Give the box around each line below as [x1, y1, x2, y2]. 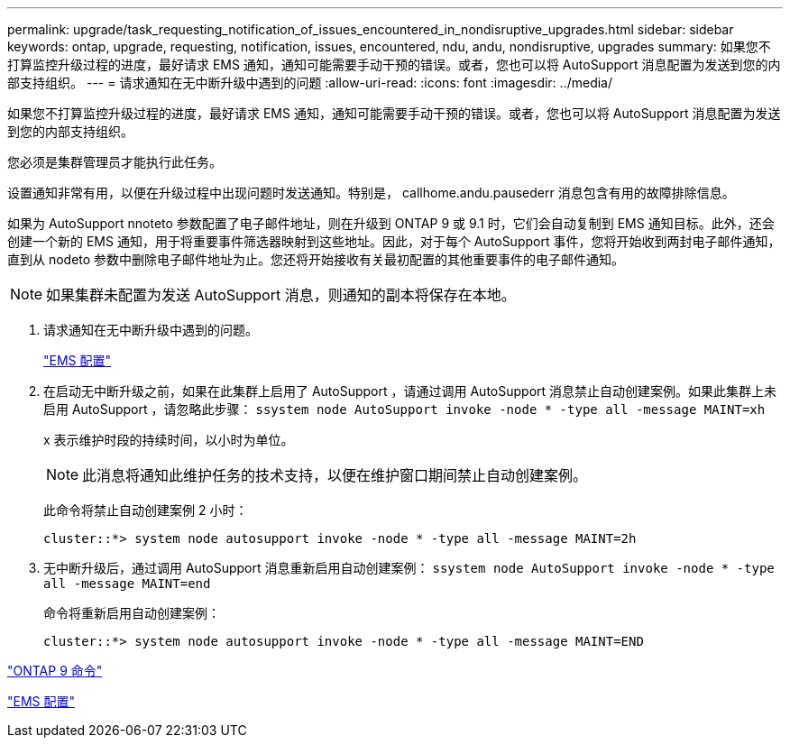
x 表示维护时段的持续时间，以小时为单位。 [43, 432, 294, 447]
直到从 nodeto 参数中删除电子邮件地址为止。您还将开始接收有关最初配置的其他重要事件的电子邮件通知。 [7, 252, 625, 267]
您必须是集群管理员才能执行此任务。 [7, 154, 222, 170]
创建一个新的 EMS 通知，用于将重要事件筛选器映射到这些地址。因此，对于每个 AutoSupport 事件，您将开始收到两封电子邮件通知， [7, 234, 781, 249]
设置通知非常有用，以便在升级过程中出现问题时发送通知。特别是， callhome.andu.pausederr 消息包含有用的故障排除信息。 [7, 185, 735, 200]
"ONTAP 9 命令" [7, 663, 103, 678]
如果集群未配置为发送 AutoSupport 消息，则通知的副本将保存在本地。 [46, 286, 516, 304]
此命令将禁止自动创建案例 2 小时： [43, 502, 248, 518]
